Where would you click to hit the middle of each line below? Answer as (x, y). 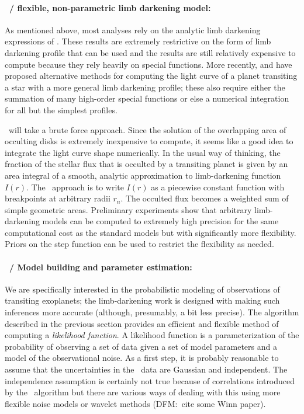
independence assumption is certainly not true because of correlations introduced (150, 380)
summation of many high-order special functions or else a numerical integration (147, 98)
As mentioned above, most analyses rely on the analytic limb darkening (133, 29)
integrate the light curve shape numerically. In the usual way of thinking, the (143, 152)
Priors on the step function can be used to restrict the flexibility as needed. (139, 244)
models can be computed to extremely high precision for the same (160, 221)
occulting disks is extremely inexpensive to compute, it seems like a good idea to (149, 141)
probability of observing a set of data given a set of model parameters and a (141, 346)
